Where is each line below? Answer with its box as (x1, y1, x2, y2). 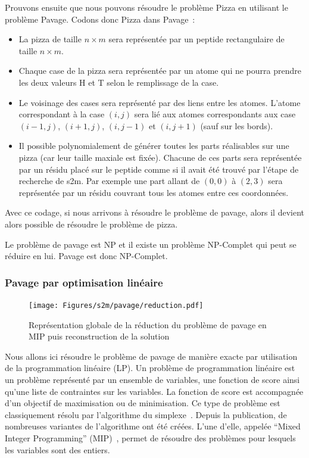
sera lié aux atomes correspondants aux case (134, 108, 296, 120)
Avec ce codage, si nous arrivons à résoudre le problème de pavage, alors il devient (5, 206, 305, 219)
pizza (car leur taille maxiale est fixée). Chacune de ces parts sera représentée (18, 151, 302, 163)
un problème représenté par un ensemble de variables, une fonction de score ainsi (5, 373, 300, 385)
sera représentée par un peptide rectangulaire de (108, 33, 285, 45)
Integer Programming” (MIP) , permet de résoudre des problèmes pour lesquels (5, 431, 296, 444)
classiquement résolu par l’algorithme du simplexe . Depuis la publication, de (5, 408, 287, 420)
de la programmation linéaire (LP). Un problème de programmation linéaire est (5, 362, 295, 374)
